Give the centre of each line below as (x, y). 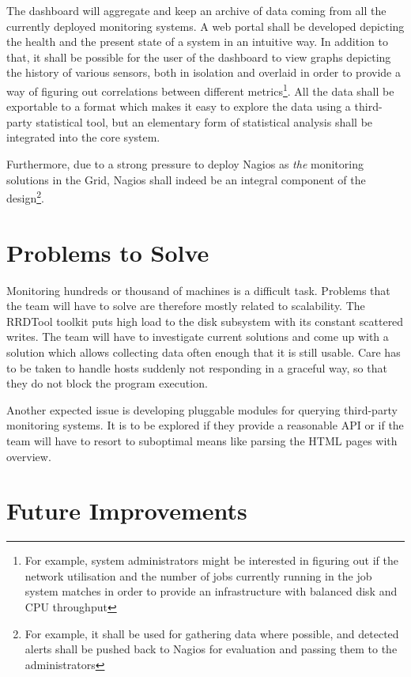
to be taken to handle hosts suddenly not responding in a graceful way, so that (197, 367)
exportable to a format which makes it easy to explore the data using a (179, 106)
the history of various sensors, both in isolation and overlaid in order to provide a (204, 72)
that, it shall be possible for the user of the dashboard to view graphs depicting (199, 57)
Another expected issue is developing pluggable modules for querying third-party (202, 409)
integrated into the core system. (83, 137)
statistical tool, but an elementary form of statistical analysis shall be (204, 121)
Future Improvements (127, 511)
